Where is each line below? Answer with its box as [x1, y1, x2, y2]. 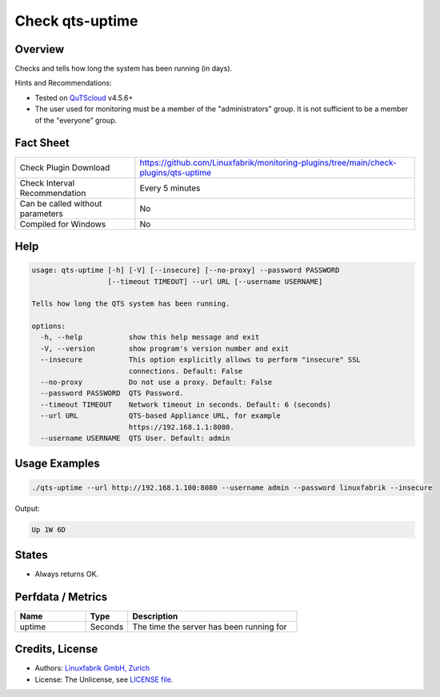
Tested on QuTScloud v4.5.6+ [34, 93, 134, 102]
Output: [14, 503, 40, 513]
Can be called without [19, 198, 102, 209]
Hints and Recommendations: [14, 78, 112, 88]
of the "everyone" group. [34, 115, 118, 125]
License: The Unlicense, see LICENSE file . [34, 675, 174, 684]
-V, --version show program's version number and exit [40, 344, 290, 353]
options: [31, 322, 66, 331]
